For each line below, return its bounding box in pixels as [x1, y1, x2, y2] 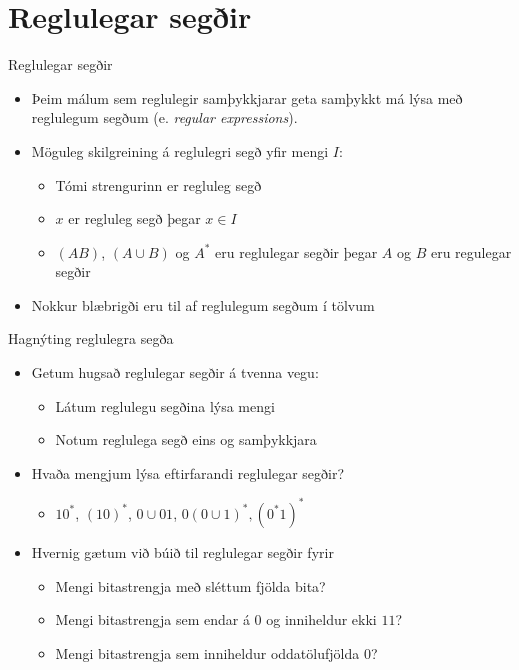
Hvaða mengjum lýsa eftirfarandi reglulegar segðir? [31, 462, 345, 483]
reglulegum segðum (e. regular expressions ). [31, 107, 298, 128]
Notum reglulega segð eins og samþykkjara [55, 429, 317, 450]
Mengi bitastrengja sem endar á [55, 609, 250, 630]
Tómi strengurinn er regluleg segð [55, 174, 262, 195]
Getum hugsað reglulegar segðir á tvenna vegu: [31, 362, 319, 383]
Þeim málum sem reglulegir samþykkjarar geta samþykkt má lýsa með [31, 87, 463, 108]
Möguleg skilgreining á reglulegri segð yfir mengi [31, 140, 329, 161]
